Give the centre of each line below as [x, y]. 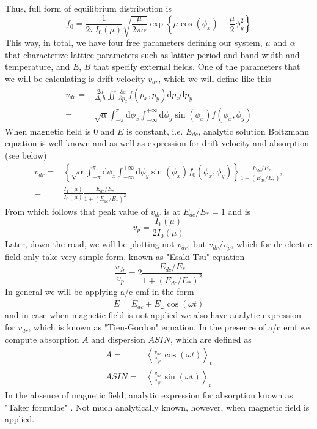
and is [239, 211]
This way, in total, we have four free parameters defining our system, [134, 42]
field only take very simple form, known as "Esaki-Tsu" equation [125, 256]
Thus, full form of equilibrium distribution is [89, 8]
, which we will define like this [215, 78]
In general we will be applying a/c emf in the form [100, 291]
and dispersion [118, 339]
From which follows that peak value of [77, 211]
